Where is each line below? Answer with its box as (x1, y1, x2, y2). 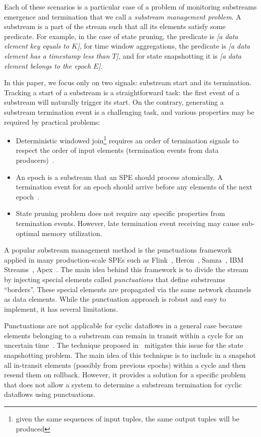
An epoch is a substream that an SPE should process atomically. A (16, 171, 223, 182)
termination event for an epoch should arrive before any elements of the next (16, 181, 252, 192)
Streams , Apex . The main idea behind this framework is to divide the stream (4, 264, 248, 275)
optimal (16, 228, 40, 238)
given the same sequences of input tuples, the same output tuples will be (16, 413, 239, 424)
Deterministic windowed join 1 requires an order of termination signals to (16, 134, 239, 145)
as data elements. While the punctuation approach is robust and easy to (4, 294, 226, 304)
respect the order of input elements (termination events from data (16, 145, 219, 155)
